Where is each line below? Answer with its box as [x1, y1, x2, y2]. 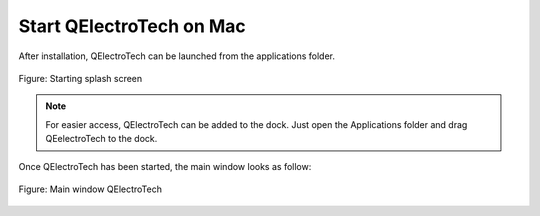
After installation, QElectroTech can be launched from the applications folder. [18, 50, 335, 62]
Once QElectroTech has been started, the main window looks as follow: [18, 160, 312, 172]
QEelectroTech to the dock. [45, 133, 158, 145]
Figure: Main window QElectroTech [18, 183, 162, 195]
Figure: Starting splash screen [18, 72, 143, 84]
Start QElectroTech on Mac [18, 15, 247, 37]
